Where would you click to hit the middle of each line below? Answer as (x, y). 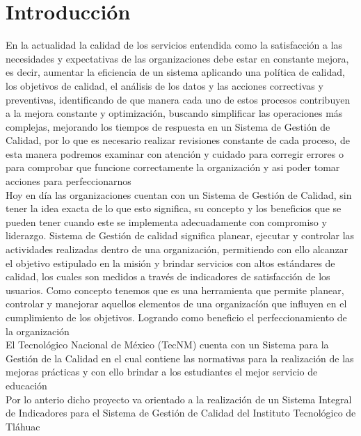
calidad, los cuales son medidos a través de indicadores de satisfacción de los (168, 276)
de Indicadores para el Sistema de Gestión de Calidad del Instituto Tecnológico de (181, 413)
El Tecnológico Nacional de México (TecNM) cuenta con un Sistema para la (167, 345)
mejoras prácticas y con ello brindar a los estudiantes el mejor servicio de (162, 372)
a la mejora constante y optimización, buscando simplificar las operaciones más (174, 113)
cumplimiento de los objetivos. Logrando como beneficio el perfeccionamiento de (176, 317)
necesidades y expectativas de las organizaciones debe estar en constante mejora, (177, 58)
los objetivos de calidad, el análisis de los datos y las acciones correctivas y (165, 85)
